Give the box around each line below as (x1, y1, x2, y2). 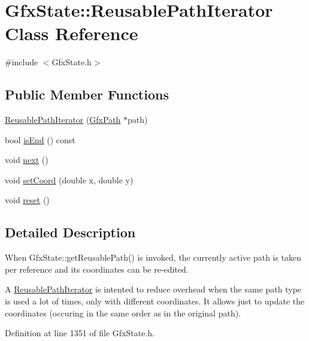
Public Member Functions (5, 85, 169, 104)
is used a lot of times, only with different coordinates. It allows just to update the (5, 295, 305, 307)
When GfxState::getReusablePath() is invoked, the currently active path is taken (5, 251, 302, 264)
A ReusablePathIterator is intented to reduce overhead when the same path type (5, 283, 302, 295)
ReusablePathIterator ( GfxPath (5, 113, 121, 126)
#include (5, 56, 38, 68)
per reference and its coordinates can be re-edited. (5, 262, 189, 275)
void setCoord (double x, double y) (5, 173, 134, 186)
